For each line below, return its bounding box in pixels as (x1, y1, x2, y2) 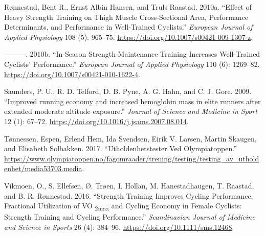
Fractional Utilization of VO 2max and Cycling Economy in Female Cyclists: (4, 200, 242, 212)
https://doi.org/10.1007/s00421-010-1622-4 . (4, 68, 140, 79)
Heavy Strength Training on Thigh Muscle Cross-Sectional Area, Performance (4, 11, 249, 22)
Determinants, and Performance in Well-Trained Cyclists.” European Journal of (4, 21, 253, 32)
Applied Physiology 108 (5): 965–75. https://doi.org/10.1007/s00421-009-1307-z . (4, 31, 253, 42)
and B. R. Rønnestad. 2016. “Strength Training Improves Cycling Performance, (4, 190, 253, 201)
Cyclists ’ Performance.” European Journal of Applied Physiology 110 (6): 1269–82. (4, 58, 260, 69)
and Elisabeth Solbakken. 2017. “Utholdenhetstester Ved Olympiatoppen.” (4, 143, 237, 154)
